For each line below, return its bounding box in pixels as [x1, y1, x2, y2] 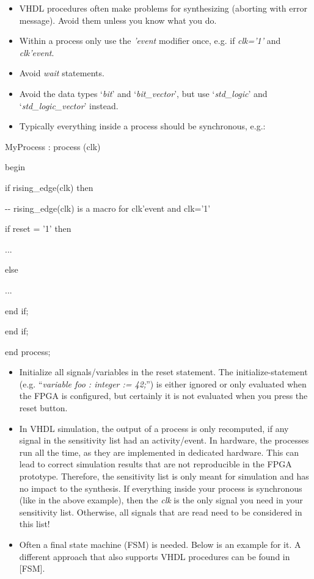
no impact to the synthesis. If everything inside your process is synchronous [19, 481, 302, 494]
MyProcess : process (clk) [5, 140, 101, 153]
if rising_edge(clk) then [5, 181, 93, 193]
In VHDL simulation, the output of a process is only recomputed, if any [19, 422, 289, 434]
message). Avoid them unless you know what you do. [19, 13, 217, 26]
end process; [5, 345, 51, 358]
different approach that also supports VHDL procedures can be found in [19, 550, 290, 563]
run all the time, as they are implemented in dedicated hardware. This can [19, 445, 299, 458]
